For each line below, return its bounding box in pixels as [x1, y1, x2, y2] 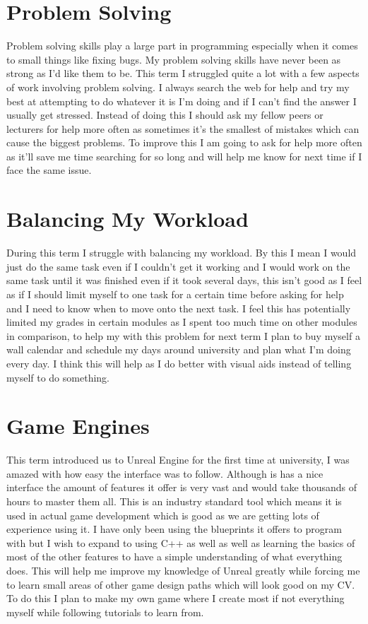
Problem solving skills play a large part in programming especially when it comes [6, 38, 358, 53]
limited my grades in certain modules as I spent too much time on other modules [6, 314, 357, 329]
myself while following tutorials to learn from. [6, 604, 204, 619]
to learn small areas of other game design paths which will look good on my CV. [6, 577, 355, 591]
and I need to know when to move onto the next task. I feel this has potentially [6, 300, 351, 315]
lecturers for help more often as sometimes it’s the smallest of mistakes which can [6, 121, 360, 136]
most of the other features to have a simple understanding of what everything [6, 549, 343, 564]
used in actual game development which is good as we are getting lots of [6, 507, 319, 522]
